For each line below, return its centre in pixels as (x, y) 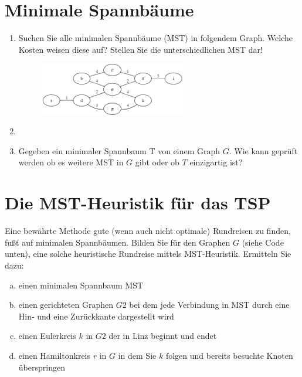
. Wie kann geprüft (263, 150)
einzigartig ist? (216, 162)
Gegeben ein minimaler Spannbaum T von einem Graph (119, 150)
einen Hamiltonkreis (55, 355)
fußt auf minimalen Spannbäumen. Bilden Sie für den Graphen (118, 242)
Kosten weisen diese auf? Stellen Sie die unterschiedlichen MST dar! (140, 49)
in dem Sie (137, 355)
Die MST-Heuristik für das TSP (138, 203)
